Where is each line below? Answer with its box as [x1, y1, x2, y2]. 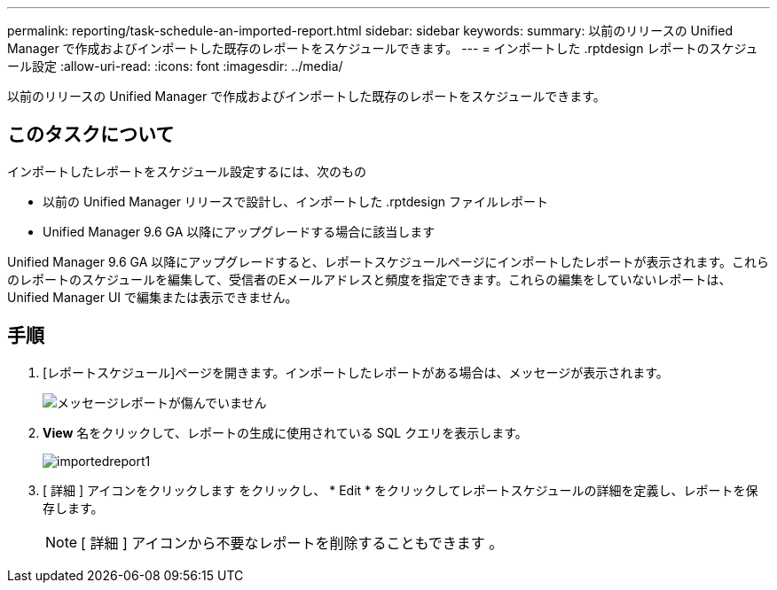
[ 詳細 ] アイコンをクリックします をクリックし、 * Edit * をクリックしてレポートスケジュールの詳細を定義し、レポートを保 [43, 482, 758, 498]
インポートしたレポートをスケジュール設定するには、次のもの [7, 163, 367, 179]
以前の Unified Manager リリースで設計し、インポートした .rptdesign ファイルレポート [43, 193, 548, 209]
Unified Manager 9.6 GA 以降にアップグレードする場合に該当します [43, 223, 436, 239]
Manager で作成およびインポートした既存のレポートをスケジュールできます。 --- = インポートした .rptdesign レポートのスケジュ [7, 41, 758, 56]
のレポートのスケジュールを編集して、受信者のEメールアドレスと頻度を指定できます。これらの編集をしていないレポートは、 [7, 271, 732, 287]
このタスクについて [7, 123, 175, 146]
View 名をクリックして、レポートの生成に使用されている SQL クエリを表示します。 [43, 424, 528, 440]
